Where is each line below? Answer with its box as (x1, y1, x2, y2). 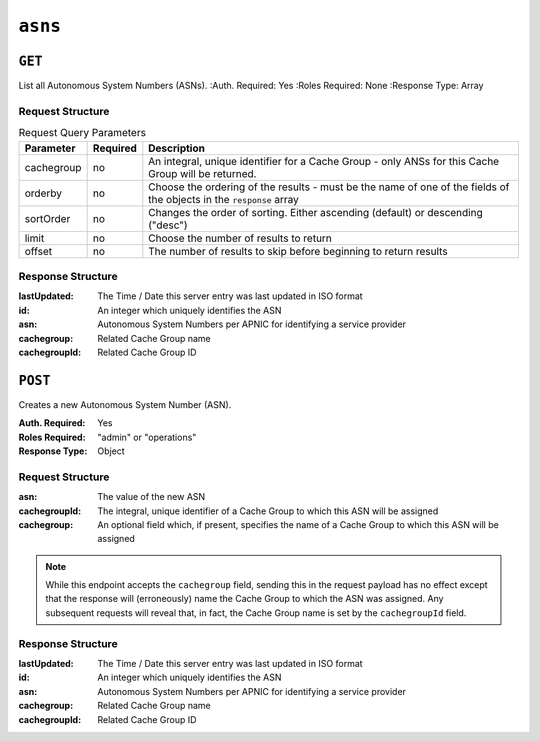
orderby (24, 186, 62, 200)
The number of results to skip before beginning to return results (148, 244, 449, 258)
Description (148, 141, 205, 155)
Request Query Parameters (18, 126, 147, 140)
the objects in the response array (148, 192, 300, 206)
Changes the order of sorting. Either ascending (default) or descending (148, 205, 484, 219)
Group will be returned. (148, 166, 257, 180)
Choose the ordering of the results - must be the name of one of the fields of (148, 180, 510, 194)
